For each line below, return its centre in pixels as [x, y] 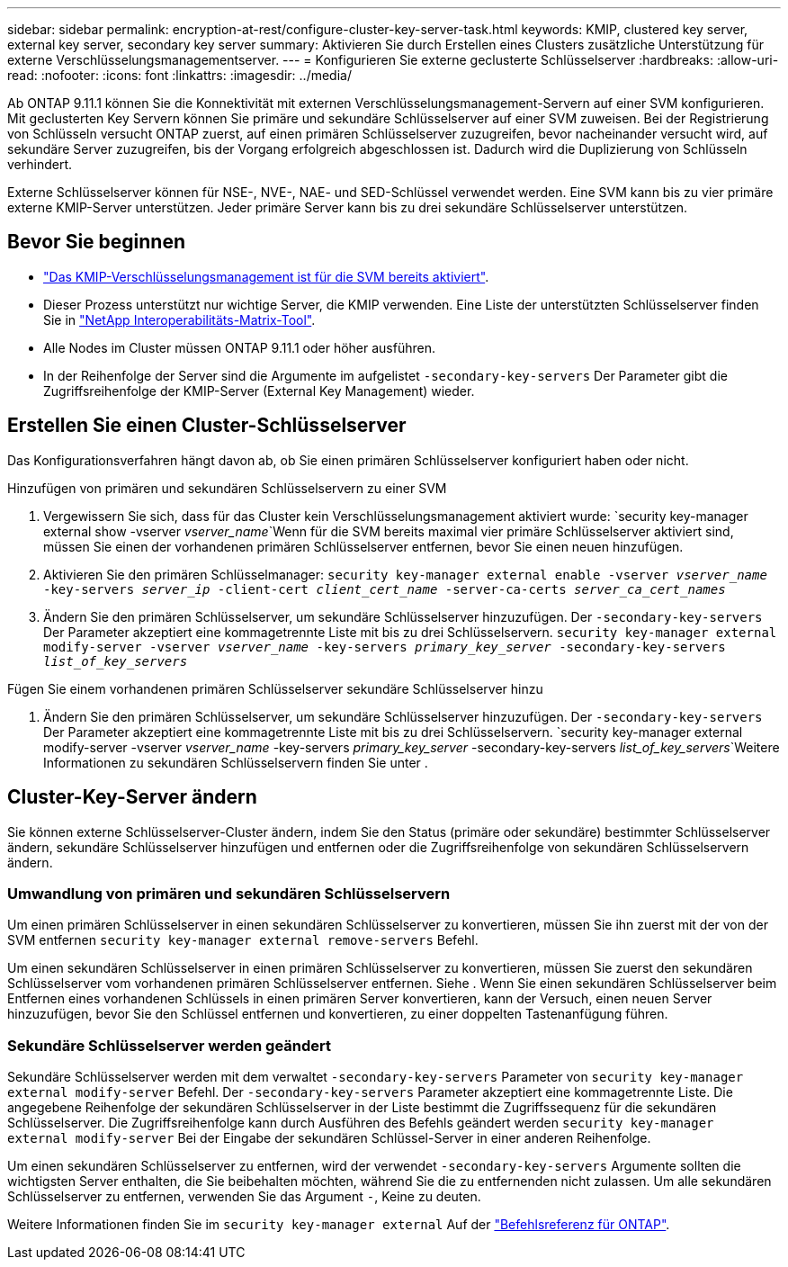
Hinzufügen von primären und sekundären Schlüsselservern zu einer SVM [227, 488]
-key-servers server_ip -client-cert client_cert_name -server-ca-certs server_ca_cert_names [385, 589]
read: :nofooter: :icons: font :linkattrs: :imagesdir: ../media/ [179, 75]
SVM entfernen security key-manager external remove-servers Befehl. [243, 940]
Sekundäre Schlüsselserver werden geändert [170, 1045]
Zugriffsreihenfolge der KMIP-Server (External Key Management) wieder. [259, 391]
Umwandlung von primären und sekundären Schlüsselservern [229, 893]
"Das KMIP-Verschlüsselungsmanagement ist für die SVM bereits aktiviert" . [266, 276]
